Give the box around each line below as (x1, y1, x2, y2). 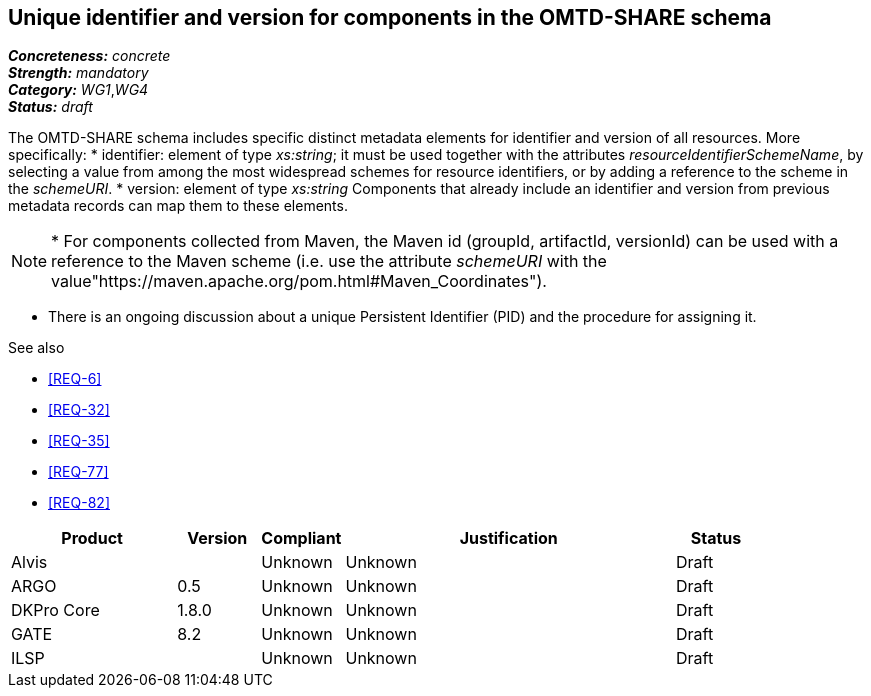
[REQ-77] (48, 463, 109, 481)
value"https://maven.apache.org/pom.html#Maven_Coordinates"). (51, 271, 547, 292)
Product (61, 528, 123, 549)
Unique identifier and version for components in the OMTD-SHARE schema (8, 5, 772, 30)
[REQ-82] (48, 494, 110, 512)
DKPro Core (11, 600, 100, 621)
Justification (459, 528, 558, 549)
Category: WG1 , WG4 (8, 81, 149, 99)
